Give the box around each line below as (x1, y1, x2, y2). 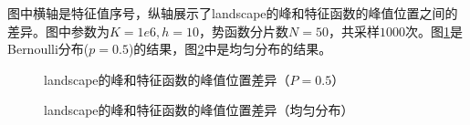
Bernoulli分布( (7, 39, 89, 58)
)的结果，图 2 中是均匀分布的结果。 (128, 39, 332, 58)
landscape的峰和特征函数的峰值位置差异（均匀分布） (44, 100, 354, 120)
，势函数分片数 (199, 21, 289, 40)
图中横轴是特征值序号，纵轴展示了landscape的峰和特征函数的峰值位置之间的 (7, 4, 458, 22)
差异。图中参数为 (7, 21, 110, 40)
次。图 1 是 (404, 21, 463, 40)
